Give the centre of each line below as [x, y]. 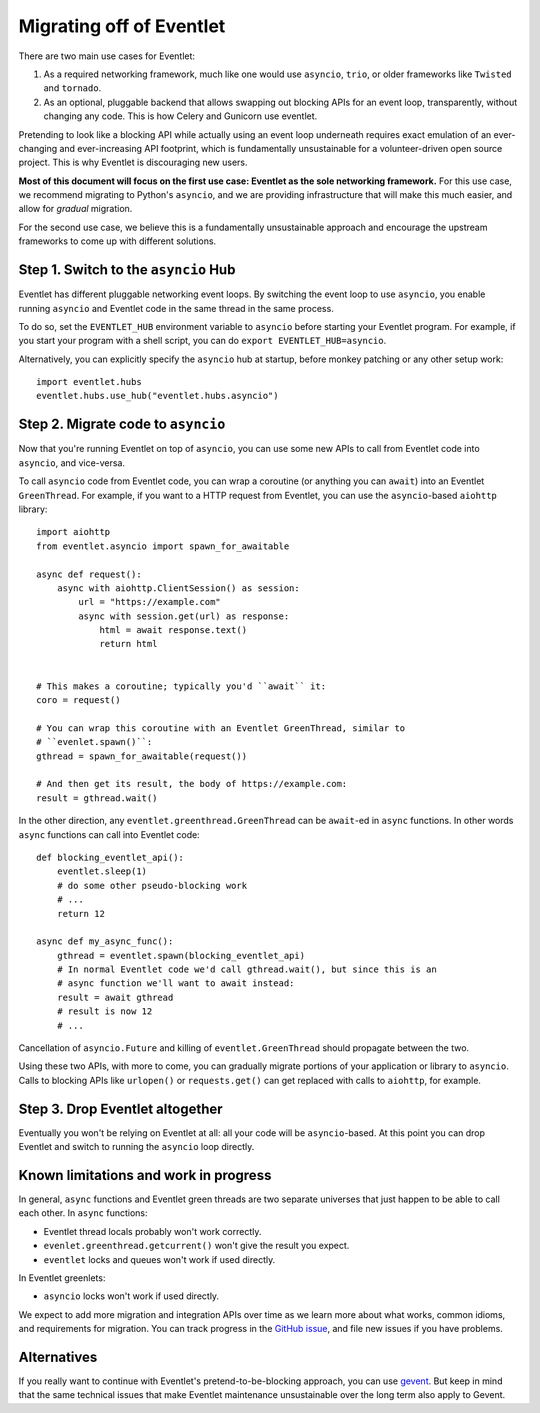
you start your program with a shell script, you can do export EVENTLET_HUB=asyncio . [202, 341]
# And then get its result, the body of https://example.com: [192, 784]
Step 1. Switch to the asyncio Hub [127, 270]
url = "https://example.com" [150, 602]
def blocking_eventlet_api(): [110, 857]
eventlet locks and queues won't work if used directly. [159, 1259]
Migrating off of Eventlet [122, 26]
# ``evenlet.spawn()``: [94, 742]
